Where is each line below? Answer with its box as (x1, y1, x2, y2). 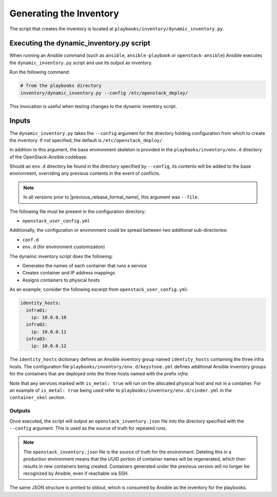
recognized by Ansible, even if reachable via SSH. (23, 470, 129, 476)
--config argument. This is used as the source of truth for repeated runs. (9, 425, 167, 431)
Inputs (9, 116, 31, 125)
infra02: (26, 322, 48, 328)
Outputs (9, 407, 31, 414)
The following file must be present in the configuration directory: (9, 208, 146, 214)
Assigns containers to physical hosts (22, 277, 100, 283)
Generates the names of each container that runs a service (22, 262, 147, 269)
